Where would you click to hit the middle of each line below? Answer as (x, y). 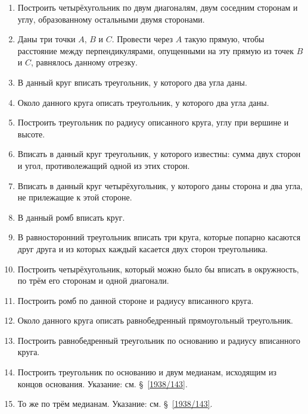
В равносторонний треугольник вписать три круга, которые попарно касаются (159, 237)
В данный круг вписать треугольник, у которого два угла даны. (132, 82)
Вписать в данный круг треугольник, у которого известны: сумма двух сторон (159, 154)
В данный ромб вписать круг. (71, 217)
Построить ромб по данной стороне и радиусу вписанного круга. (136, 300)
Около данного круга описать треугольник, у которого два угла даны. (143, 102)
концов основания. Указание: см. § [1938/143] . (102, 383)
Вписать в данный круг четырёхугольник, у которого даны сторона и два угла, (160, 185)
